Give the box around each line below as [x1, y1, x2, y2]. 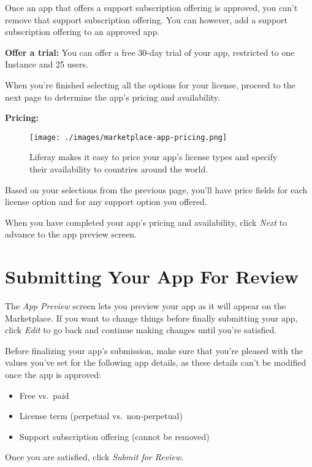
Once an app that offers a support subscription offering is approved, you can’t [5, 1, 298, 14]
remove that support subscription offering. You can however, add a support [5, 13, 288, 26]
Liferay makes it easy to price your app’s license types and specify [29, 150, 278, 163]
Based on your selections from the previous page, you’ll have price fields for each [5, 183, 308, 196]
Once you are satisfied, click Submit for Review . [5, 450, 184, 463]
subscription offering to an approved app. [5, 25, 160, 38]
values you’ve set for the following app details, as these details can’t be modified [5, 356, 306, 369]
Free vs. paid [19, 388, 69, 401]
